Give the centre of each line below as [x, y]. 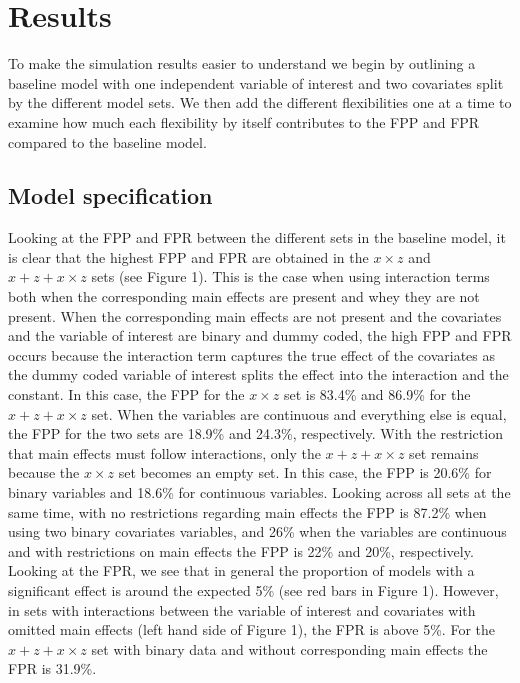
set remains [444, 452]
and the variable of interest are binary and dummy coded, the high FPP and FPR [260, 335]
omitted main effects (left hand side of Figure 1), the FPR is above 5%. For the [251, 629]
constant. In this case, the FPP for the [126, 394]
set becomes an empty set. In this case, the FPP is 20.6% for [305, 472]
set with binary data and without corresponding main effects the [289, 648]
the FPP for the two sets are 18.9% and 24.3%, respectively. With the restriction [255, 433]
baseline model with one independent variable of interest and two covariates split [256, 82]
